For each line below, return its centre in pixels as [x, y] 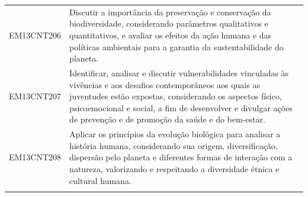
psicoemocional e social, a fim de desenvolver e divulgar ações [181, 107]
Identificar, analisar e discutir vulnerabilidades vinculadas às [179, 72]
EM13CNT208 [35, 157]
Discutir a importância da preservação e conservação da [170, 12]
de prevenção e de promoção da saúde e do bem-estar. [167, 119]
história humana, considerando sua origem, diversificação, [174, 145]
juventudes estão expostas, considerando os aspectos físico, [176, 96]
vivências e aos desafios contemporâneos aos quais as [165, 84]
